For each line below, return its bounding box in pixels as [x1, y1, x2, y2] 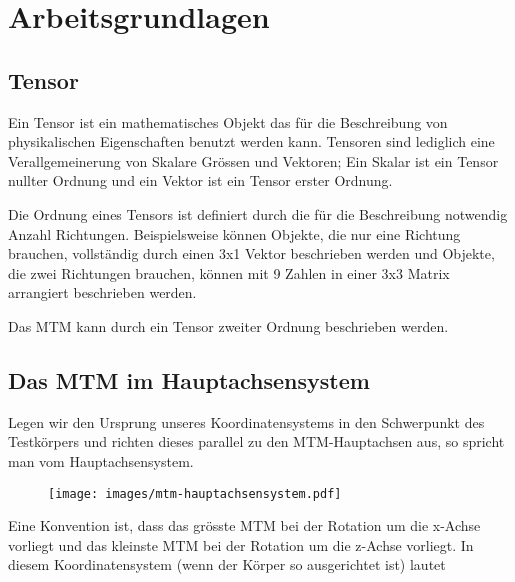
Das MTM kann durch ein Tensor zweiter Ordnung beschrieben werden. [8, 315, 449, 336]
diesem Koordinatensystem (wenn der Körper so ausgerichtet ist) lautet [8, 554, 446, 575]
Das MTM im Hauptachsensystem [8, 364, 370, 395]
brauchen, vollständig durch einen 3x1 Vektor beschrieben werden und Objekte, [8, 243, 495, 264]
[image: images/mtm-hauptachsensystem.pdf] [48, 486, 342, 501]
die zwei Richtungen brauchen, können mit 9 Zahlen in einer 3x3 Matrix [8, 262, 450, 283]
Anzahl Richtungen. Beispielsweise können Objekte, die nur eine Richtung [8, 223, 461, 244]
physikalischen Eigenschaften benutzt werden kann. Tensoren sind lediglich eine [8, 131, 495, 152]
